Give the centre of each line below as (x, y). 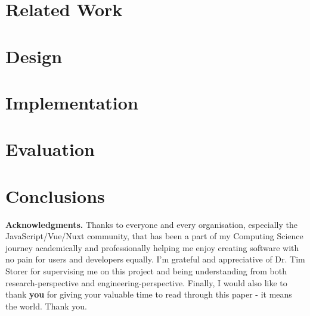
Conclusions (55, 195)
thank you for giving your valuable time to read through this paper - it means (149, 294)
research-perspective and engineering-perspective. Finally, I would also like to (146, 282)
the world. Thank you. (46, 306)
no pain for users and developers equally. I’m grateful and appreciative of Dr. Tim (155, 259)
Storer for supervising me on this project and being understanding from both (146, 271)
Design (34, 56)
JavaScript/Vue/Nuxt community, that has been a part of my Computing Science (154, 236)
